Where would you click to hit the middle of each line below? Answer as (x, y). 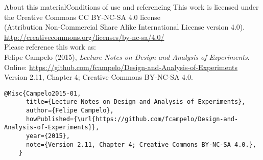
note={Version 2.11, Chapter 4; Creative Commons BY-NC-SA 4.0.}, (141, 144)
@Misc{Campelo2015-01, (43, 93)
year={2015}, (48, 136)
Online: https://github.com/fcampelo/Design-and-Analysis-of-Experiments (121, 67)
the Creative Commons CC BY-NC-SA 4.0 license (82, 17)
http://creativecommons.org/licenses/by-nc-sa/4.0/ (84, 37)
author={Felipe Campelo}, (70, 111)
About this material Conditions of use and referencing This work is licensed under (131, 7)
